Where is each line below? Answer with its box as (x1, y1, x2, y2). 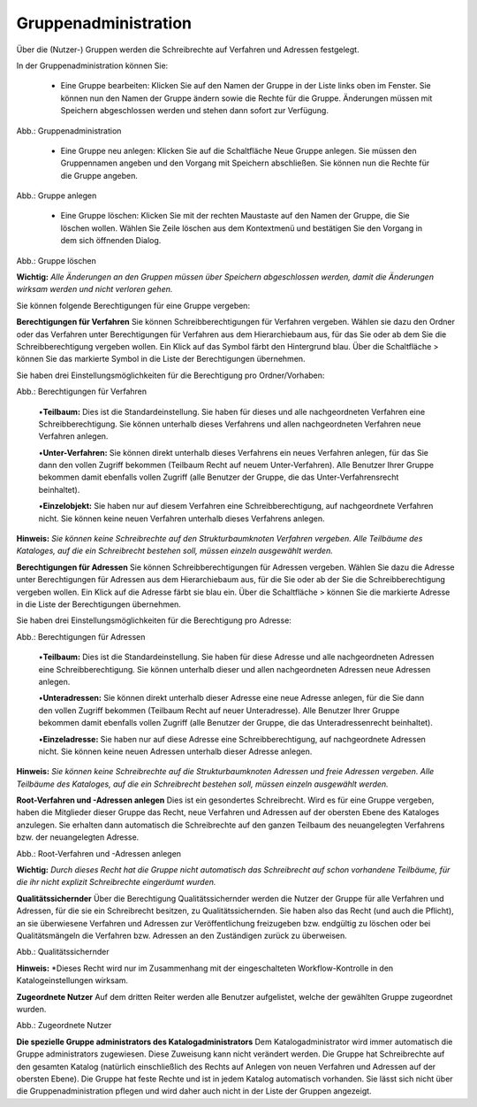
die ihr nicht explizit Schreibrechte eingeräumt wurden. (16, 877, 216, 888)
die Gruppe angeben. (60, 170, 139, 181)
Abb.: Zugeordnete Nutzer (16, 1020, 112, 1031)
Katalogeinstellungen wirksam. (16, 975, 128, 986)
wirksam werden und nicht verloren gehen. (16, 284, 173, 295)
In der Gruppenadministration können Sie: (16, 60, 169, 71)
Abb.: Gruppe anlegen (16, 190, 97, 201)
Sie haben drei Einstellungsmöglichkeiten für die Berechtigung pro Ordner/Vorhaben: (16, 370, 325, 381)
